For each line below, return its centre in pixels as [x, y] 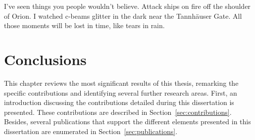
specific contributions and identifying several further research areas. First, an [121, 92]
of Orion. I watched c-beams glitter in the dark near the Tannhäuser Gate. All [123, 16]
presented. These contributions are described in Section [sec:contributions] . [118, 112]
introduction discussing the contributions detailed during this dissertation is [119, 102]
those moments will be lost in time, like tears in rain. [84, 25]
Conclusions [45, 59]
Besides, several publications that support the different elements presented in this [127, 122]
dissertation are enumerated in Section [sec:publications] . [91, 131]
